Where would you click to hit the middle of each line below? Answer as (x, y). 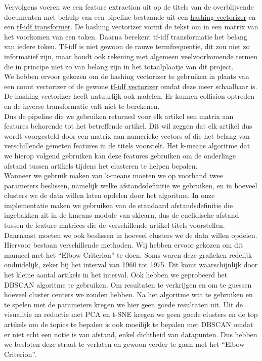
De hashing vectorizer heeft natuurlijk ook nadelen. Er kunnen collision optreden (129, 96)
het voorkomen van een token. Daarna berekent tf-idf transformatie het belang (126, 36)
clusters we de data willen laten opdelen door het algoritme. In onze (110, 195)
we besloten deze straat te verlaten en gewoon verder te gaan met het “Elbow (124, 344)
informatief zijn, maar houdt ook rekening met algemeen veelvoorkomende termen (131, 56)
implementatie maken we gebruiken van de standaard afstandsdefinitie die (119, 205)
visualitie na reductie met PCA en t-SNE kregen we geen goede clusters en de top (131, 314)
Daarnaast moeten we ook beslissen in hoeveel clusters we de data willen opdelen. (131, 235)
